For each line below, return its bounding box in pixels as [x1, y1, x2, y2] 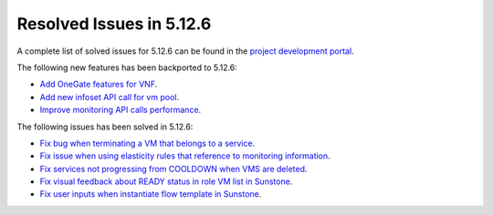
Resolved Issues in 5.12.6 [16, 14, 212, 34]
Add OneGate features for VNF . [39, 78, 158, 90]
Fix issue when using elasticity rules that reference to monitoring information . [39, 150, 330, 161]
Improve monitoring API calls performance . [39, 105, 202, 116]
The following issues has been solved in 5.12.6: [16, 121, 194, 132]
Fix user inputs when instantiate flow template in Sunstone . [39, 189, 262, 200]
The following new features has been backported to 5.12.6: [16, 62, 237, 73]
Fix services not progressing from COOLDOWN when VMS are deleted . [39, 163, 308, 174]
